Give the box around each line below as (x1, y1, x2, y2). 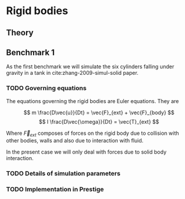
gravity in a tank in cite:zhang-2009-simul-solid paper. (6, 69, 138, 77)
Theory (6, 28, 34, 38)
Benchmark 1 (6, 47, 55, 57)
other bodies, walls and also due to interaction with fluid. (6, 137, 144, 144)
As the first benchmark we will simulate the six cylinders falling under (6, 63, 174, 70)
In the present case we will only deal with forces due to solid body (6, 148, 167, 155)
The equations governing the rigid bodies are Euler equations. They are (6, 97, 179, 104)
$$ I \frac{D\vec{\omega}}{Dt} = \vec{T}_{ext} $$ (38, 118, 160, 125)
